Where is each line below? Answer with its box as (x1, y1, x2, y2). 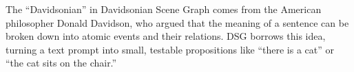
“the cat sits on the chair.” (6, 56, 117, 70)
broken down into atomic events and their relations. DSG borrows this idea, (6, 29, 326, 43)
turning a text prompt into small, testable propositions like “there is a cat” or (6, 42, 334, 56)
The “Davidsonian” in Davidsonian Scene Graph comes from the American (6, 2, 322, 16)
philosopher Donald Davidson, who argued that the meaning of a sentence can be (6, 15, 349, 29)
